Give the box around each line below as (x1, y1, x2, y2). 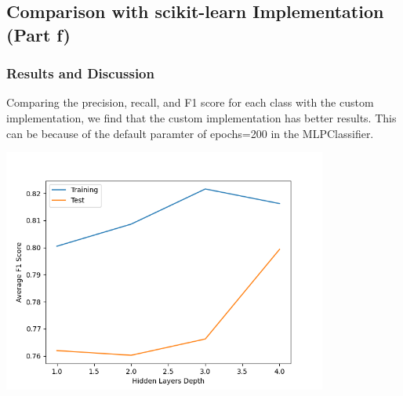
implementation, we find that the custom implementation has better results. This (6, 109, 397, 125)
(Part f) (6, 22, 71, 46)
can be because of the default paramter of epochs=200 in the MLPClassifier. (6, 125, 374, 141)
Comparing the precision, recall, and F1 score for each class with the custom (6, 94, 374, 111)
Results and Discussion (6, 64, 154, 83)
